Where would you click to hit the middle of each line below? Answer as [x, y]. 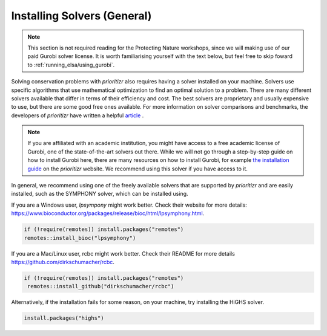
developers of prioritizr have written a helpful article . [78, 115]
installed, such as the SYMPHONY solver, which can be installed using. [100, 194]
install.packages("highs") [64, 318]
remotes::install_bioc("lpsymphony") [80, 238]
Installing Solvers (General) [81, 16]
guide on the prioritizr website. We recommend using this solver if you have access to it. [138, 169]
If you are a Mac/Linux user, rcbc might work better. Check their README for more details [123, 253]
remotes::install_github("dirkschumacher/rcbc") [101, 286]
